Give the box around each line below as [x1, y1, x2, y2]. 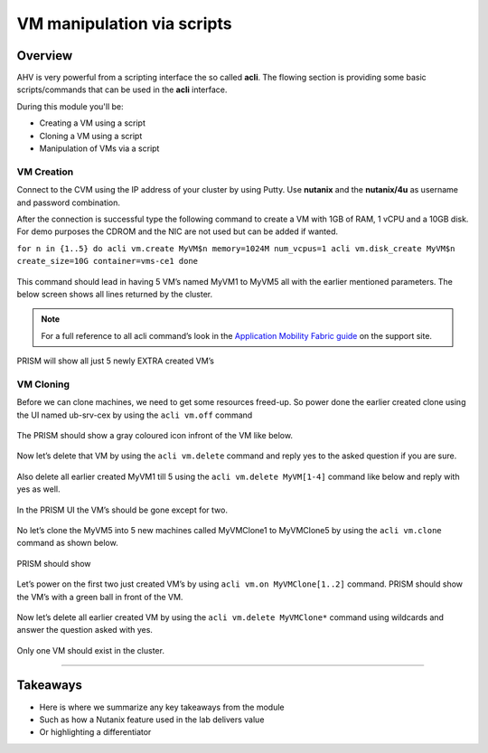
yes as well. [16, 484, 61, 494]
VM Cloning [16, 378, 70, 391]
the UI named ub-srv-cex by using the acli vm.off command [16, 409, 253, 420]
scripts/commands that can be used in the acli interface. [16, 84, 228, 95]
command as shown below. [16, 538, 118, 549]
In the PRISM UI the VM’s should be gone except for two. [16, 504, 228, 515]
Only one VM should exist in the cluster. [16, 645, 164, 655]
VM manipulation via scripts [16, 14, 232, 33]
